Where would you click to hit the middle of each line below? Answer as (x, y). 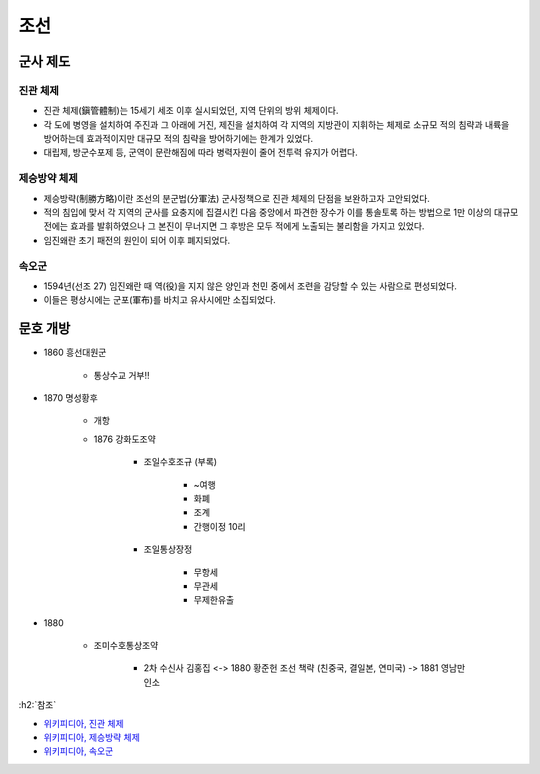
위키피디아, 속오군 (78, 751)
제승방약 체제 (48, 178)
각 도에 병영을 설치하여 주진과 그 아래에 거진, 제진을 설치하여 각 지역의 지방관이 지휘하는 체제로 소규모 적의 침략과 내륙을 (276, 124)
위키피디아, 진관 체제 (83, 723)
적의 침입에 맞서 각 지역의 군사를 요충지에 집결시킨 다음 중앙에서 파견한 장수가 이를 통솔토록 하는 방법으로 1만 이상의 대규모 (281, 212)
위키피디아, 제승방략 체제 (91, 737)
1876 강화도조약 (125, 439)
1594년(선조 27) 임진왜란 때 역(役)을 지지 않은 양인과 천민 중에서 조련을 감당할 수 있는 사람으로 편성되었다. (250, 286)
